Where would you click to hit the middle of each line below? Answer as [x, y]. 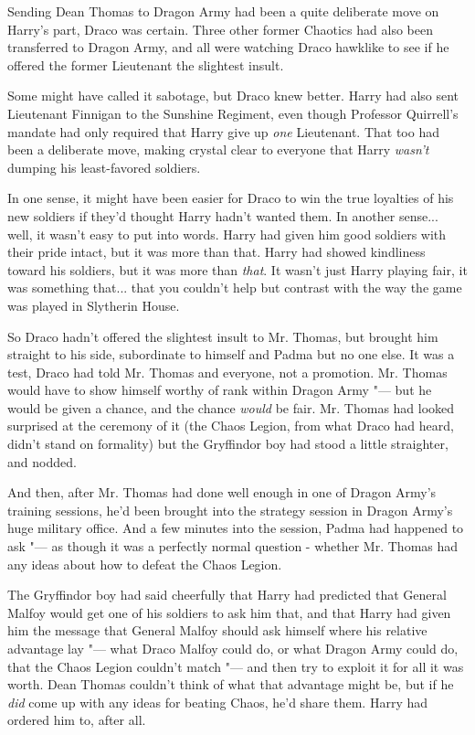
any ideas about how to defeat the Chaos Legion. [145, 564]
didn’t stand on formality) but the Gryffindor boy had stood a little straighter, [228, 444]
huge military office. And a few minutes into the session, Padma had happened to [236, 528]
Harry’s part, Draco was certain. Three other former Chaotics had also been [220, 29]
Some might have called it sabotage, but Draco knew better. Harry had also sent [233, 96]
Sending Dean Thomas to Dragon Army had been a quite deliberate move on [223, 11]
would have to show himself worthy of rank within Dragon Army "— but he [220, 390]
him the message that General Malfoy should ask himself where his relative [217, 630]
